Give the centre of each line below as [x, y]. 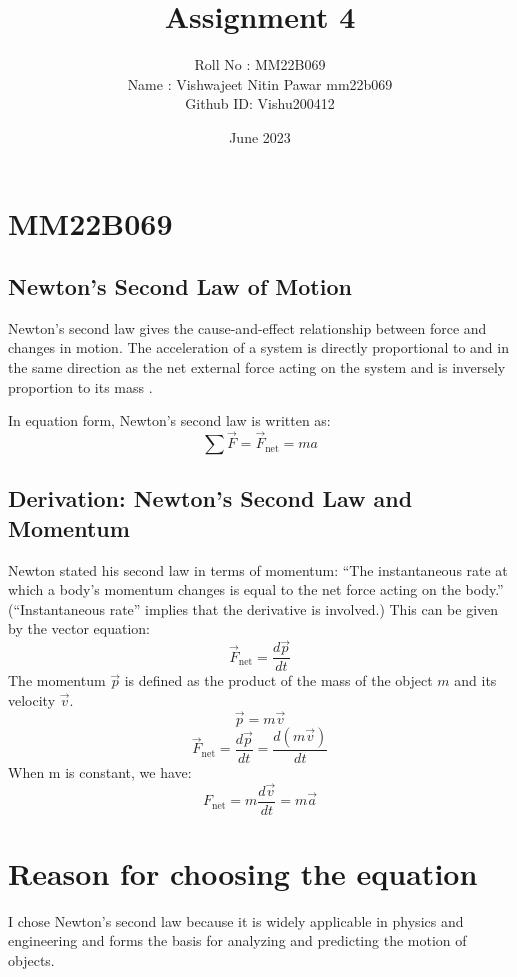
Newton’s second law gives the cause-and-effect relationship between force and [247, 327]
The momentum [57, 680]
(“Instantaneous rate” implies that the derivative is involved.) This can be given [253, 608]
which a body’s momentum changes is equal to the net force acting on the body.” [256, 589]
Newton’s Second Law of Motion [180, 286]
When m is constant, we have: [100, 771]
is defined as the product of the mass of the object [278, 680]
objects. [31, 959]
